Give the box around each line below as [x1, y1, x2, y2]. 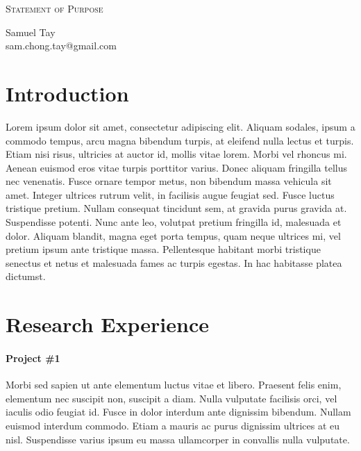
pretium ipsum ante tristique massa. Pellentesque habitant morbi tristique [6, 242, 321, 256]
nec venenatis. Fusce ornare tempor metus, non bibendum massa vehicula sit [6, 174, 332, 188]
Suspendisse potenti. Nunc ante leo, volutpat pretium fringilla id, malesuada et [6, 215, 342, 229]
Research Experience [6, 310, 209, 338]
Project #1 [6, 351, 60, 365]
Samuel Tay [6, 24, 56, 39]
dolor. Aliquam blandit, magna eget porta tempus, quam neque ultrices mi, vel [6, 228, 341, 243]
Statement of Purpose [6, 1, 103, 15]
